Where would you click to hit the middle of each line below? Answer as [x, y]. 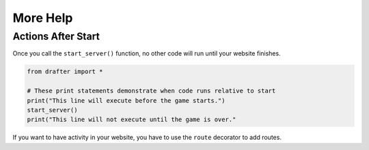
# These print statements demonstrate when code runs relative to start [151, 91]
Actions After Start [56, 36]
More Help [43, 18]
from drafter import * [65, 72]
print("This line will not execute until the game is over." [132, 120]
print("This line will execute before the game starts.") [126, 100]
